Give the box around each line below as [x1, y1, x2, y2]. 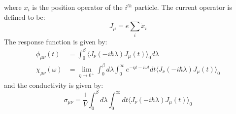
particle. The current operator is [134, 2, 232, 12]
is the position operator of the [32, 2, 123, 12]
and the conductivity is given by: [4, 79, 103, 90]
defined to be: [4, 11, 45, 22]
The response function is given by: [4, 36, 107, 46]
